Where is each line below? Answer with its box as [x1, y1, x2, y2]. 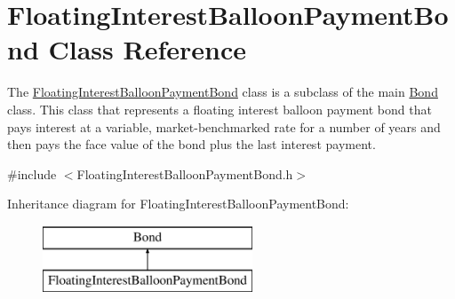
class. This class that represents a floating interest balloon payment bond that [7, 99, 432, 118]
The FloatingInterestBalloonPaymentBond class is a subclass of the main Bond [7, 83, 438, 101]
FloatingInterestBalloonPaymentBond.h [76, 164, 293, 183]
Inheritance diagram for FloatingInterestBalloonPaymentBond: [7, 194, 349, 213]
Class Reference [48, 31, 246, 67]
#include [7, 164, 57, 183]
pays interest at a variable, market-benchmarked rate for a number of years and [7, 117, 441, 136]
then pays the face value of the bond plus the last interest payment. [7, 135, 376, 153]
